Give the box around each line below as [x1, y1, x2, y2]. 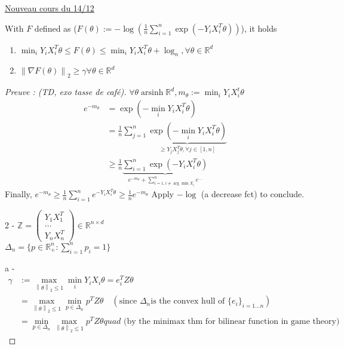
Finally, [5, 188, 32, 200]
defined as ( [34, 22, 77, 34]
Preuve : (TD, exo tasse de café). [5, 85, 127, 98]
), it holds [241, 22, 277, 34]
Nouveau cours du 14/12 [5, 2, 94, 14]
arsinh [140, 88, 164, 97]
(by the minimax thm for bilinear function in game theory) [124, 317, 340, 326]
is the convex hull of [150, 297, 225, 306]
